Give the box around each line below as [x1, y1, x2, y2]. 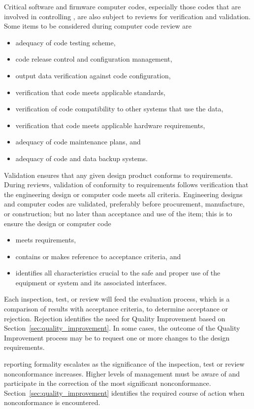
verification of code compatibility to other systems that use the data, [15, 103, 223, 114]
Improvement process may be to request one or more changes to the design [4, 332, 230, 342]
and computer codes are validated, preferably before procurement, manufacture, [4, 199, 245, 209]
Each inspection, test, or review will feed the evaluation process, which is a [4, 294, 230, 304]
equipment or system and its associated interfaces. [15, 277, 167, 287]
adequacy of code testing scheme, [15, 37, 116, 47]
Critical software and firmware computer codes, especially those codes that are [4, 1, 241, 11]
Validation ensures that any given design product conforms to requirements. [4, 170, 233, 180]
